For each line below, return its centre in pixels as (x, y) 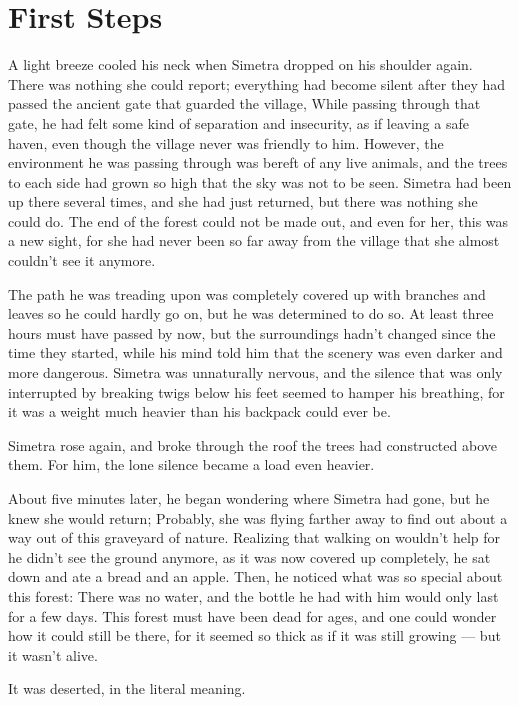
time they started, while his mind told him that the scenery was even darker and (255, 352)
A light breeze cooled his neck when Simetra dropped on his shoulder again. (240, 64)
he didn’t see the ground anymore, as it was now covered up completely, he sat (249, 556)
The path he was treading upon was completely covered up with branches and (247, 293)
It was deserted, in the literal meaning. (127, 688)
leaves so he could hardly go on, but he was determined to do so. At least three (251, 313)
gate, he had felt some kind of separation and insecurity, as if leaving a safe (238, 122)
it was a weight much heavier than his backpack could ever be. (199, 411)
